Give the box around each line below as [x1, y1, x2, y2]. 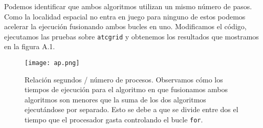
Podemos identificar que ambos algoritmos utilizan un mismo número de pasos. [4, 1, 252, 11]
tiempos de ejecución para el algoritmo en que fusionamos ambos [25, 84, 228, 95]
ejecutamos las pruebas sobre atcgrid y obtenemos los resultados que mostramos [4, 31, 259, 41]
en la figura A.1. [4, 41, 55, 52]
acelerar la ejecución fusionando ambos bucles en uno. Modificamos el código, [4, 21, 247, 32]
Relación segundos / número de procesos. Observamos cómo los [25, 74, 223, 84]
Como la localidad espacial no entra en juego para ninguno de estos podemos [4, 11, 246, 22]
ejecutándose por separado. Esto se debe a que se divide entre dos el [25, 104, 238, 115]
